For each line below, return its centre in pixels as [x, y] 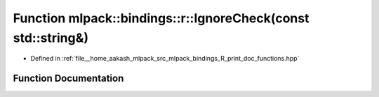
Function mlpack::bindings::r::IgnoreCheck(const [161, 18]
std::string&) [51, 38]
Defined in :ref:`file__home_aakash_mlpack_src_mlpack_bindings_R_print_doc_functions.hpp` [165, 59]
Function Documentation [68, 79]
